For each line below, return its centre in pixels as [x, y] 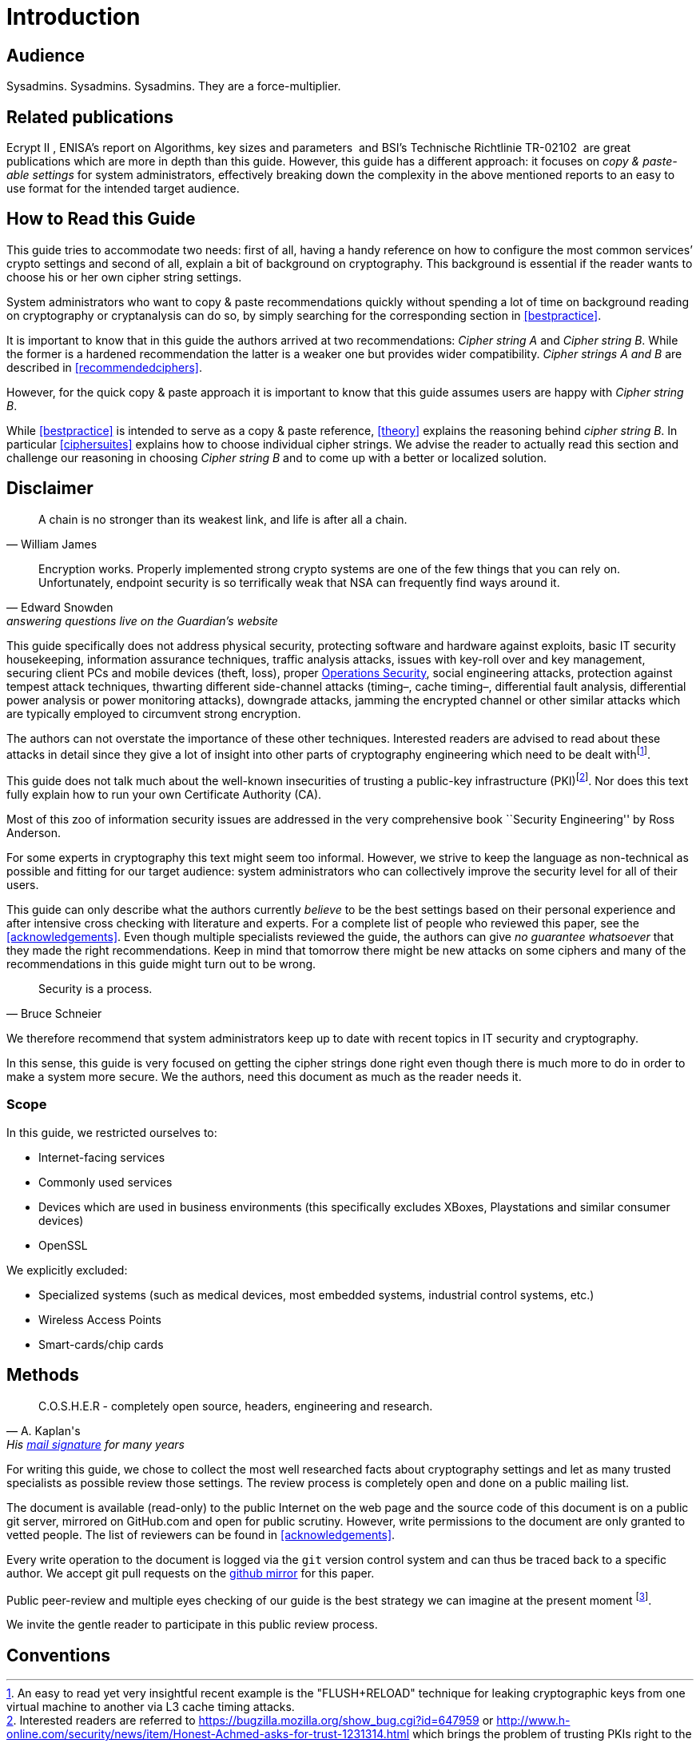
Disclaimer [50, 489]
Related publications [90, 117]
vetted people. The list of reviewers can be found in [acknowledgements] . [201, 1534]
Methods [43, 1375]
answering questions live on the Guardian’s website [142, 620]
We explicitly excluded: [67, 1270]
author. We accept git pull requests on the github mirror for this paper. [191, 1573]
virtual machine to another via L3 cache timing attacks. [151, 1707]
